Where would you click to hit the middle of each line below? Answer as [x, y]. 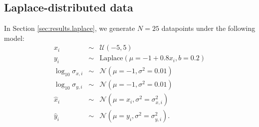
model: [14, 38]
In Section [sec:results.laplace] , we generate [70, 28]
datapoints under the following [208, 28]
